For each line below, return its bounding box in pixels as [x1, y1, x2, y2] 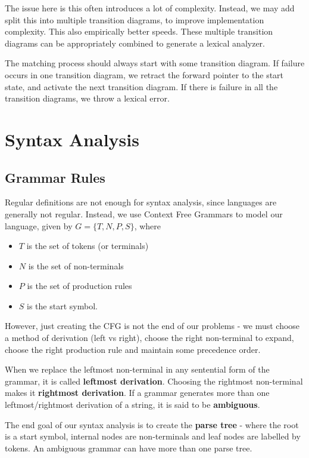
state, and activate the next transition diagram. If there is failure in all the [5, 80, 278, 93]
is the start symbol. [27, 299, 98, 312]
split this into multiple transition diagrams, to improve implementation [5, 13, 264, 26]
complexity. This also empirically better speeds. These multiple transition [5, 25, 273, 38]
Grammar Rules [5, 168, 105, 186]
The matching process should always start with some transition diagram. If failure [5, 57, 305, 69]
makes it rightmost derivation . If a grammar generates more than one [5, 386, 270, 399]
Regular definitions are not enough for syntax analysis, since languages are [5, 196, 277, 208]
